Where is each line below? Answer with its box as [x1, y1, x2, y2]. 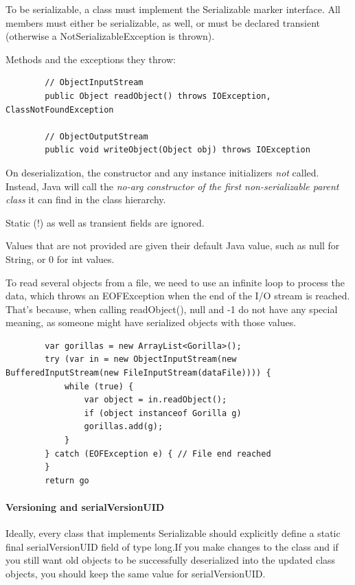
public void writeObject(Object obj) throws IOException [45, 145, 310, 155]
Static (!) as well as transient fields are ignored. [5, 215, 205, 229]
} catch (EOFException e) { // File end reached [45, 448, 271, 459]
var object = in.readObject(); [84, 395, 227, 405]
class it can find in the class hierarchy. [5, 192, 166, 207]
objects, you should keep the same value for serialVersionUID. [5, 566, 266, 580]
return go [45, 475, 89, 485]
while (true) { [64, 381, 134, 391]
